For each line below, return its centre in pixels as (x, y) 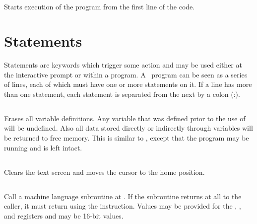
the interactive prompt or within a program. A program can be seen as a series (126, 74)
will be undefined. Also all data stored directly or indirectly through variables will (128, 128)
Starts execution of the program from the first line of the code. (99, 7)
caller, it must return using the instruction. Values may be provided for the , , (123, 206)
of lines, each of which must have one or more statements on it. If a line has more (128, 84)
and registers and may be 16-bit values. (64, 215)
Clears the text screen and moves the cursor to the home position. (104, 172)
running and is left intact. (43, 147)
